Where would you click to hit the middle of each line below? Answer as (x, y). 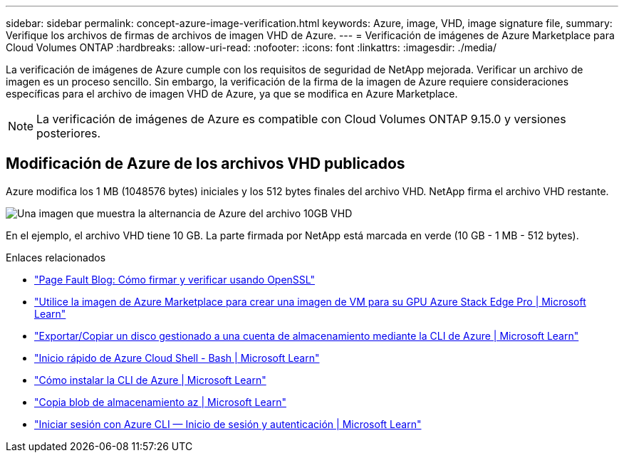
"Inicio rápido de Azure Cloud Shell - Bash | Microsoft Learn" (177, 358)
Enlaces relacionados (56, 257)
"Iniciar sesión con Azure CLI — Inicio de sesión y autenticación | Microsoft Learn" (228, 424)
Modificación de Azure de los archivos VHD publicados (206, 164)
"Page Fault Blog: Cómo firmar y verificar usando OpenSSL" (175, 279)
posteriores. (69, 133)
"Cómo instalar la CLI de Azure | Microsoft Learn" (150, 380)
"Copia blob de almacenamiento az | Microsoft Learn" (160, 402)
